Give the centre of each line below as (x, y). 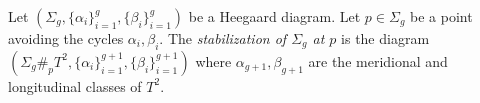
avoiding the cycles (66, 38)
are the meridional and (378, 60)
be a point (441, 16)
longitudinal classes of (75, 85)
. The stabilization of (223, 38)
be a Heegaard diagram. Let (274, 16)
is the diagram (385, 38)
